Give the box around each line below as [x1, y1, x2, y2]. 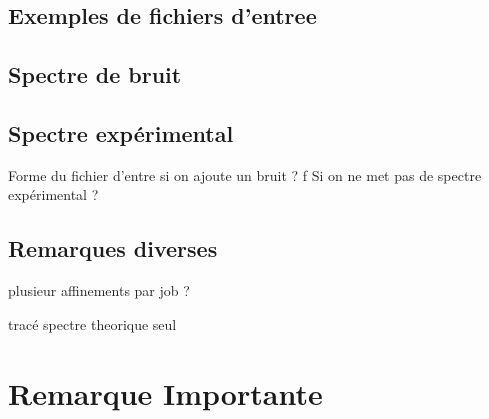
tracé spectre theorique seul [8, 313, 177, 334]
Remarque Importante [8, 372, 323, 413]
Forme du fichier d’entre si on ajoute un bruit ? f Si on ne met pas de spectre [8, 164, 482, 185]
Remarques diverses [8, 233, 218, 264]
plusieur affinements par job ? [8, 280, 190, 301]
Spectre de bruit [8, 59, 182, 90]
